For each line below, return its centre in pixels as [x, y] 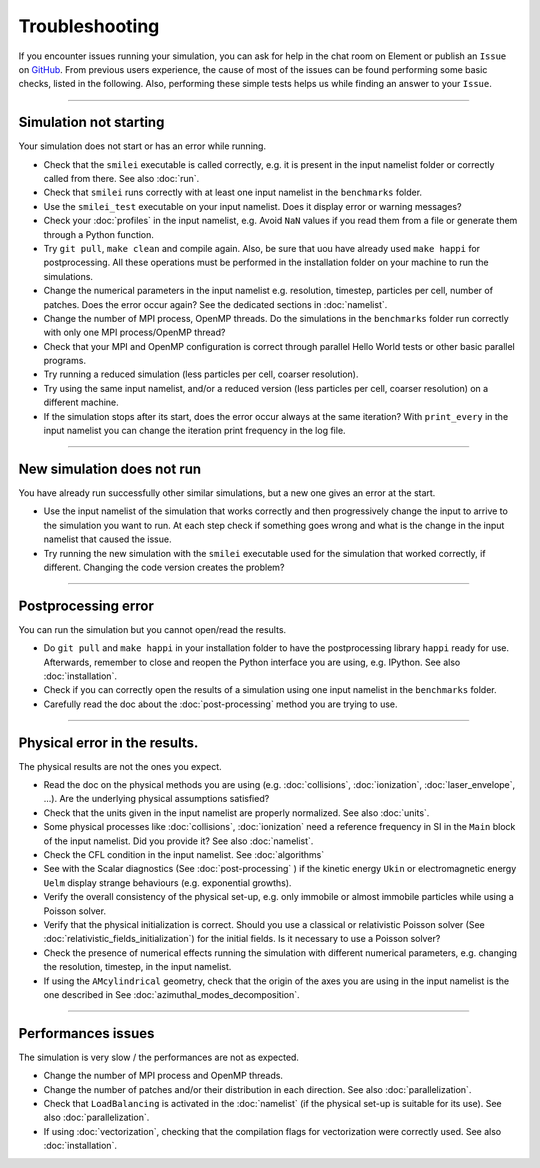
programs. [65, 361]
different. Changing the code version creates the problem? [164, 567]
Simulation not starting [91, 122]
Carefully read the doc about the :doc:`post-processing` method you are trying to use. [221, 704]
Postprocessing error [86, 605]
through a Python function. [99, 234]
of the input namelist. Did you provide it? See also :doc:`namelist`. [178, 841]
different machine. [81, 402]
